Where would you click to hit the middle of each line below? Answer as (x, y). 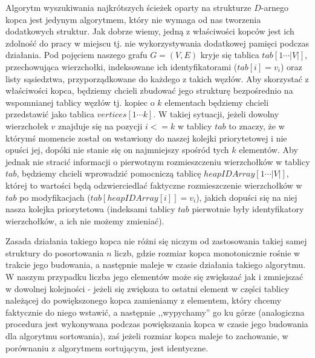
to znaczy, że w (257, 125)
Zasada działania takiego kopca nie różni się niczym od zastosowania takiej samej (156, 241)
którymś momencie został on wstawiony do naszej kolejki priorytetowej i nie (146, 138)
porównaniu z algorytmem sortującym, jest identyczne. (107, 347)
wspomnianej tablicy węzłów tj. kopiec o (80, 102)
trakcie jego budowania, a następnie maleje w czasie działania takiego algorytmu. (156, 265)
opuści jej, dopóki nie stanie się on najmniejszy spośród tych (117, 150)
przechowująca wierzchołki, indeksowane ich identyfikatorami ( (122, 66)
